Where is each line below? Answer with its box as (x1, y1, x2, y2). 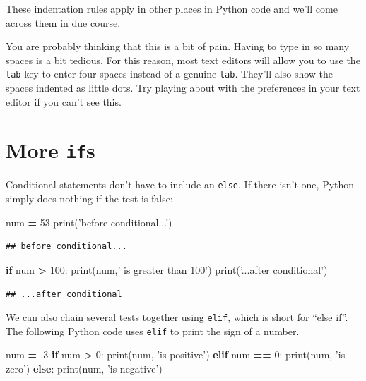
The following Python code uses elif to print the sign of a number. (6, 323, 300, 338)
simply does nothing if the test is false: (6, 191, 173, 206)
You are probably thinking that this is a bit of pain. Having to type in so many (6, 39, 350, 54)
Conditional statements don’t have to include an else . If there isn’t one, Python (6, 177, 355, 192)
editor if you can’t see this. (6, 94, 122, 109)
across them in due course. (6, 15, 121, 30)
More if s (6, 135, 95, 164)
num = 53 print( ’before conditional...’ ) (6, 214, 172, 229)
